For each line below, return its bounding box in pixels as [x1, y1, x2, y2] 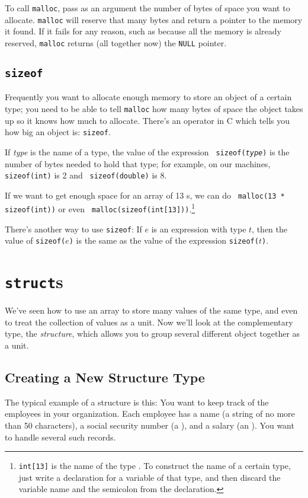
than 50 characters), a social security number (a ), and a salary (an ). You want [5, 419, 294, 432]
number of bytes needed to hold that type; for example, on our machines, [5, 157, 271, 170]
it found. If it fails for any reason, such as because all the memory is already [5, 25, 281, 37]
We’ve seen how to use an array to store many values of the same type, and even [5, 304, 298, 317]
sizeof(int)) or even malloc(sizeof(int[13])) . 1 [5, 201, 195, 215]
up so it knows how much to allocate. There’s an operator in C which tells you [5, 114, 290, 126]
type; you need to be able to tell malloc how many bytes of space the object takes [5, 102, 303, 114]
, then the [252, 222, 287, 235]
